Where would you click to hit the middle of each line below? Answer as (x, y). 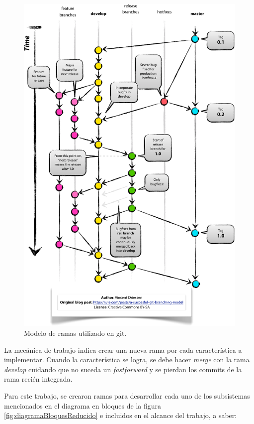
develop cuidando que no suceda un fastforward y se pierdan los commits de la (123, 369)
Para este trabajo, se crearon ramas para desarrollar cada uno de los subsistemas (127, 395)
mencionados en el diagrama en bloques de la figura (83, 405)
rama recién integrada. (38, 379)
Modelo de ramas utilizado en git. (75, 333)
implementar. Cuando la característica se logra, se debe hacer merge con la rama (127, 359)
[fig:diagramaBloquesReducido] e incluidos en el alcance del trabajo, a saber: (121, 415)
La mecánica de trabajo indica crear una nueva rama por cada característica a (123, 350)
